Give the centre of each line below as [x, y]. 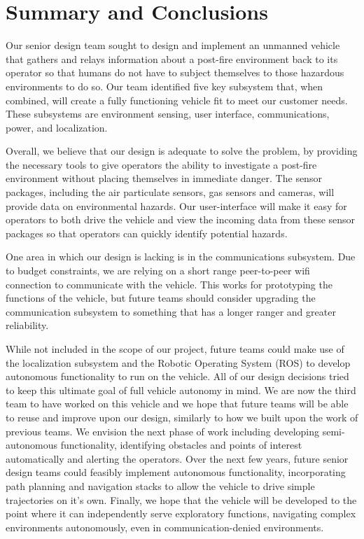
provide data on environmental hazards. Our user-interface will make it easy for [176, 205]
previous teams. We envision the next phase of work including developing [163, 431]
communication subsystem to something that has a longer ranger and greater [171, 311]
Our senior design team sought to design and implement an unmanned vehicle [173, 45]
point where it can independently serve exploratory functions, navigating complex [181, 513]
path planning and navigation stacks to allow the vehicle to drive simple [160, 485]
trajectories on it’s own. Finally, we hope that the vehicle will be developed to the [181, 499]
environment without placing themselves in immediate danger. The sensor [164, 178]
